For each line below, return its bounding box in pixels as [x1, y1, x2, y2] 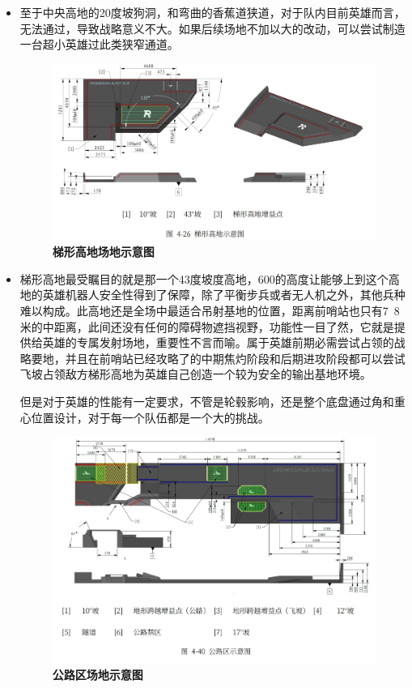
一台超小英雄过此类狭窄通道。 [19, 36, 179, 53]
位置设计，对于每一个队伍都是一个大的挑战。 [31, 408, 270, 425]
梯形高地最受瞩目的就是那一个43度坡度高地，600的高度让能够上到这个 [19, 270, 389, 287]
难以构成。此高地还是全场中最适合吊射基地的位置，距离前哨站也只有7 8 [19, 301, 400, 318]
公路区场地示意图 [52, 666, 143, 683]
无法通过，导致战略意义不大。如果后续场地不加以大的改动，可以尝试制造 [19, 19, 406, 36]
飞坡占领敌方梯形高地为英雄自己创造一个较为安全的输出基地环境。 [19, 365, 372, 382]
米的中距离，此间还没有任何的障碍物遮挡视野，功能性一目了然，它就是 [19, 318, 394, 335]
